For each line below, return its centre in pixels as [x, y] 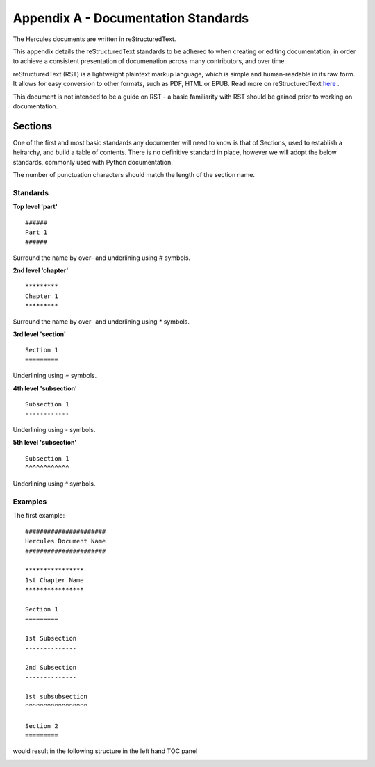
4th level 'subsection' [45, 388]
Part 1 [36, 232]
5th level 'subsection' [45, 443]
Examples [30, 502]
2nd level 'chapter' [41, 270]
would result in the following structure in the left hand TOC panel [105, 751]
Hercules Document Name [66, 541]
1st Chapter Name [55, 580]
